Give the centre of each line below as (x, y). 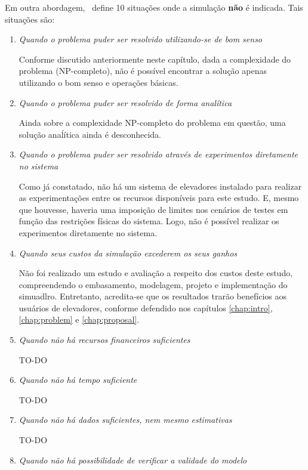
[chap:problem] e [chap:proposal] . (79, 319)
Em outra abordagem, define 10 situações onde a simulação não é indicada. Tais (154, 7)
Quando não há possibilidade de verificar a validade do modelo (133, 460)
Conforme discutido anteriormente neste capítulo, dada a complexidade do (155, 59)
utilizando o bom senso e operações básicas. (98, 82)
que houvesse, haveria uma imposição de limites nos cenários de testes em (153, 209)
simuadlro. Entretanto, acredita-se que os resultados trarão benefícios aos (153, 296)
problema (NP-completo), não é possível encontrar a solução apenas (143, 71)
